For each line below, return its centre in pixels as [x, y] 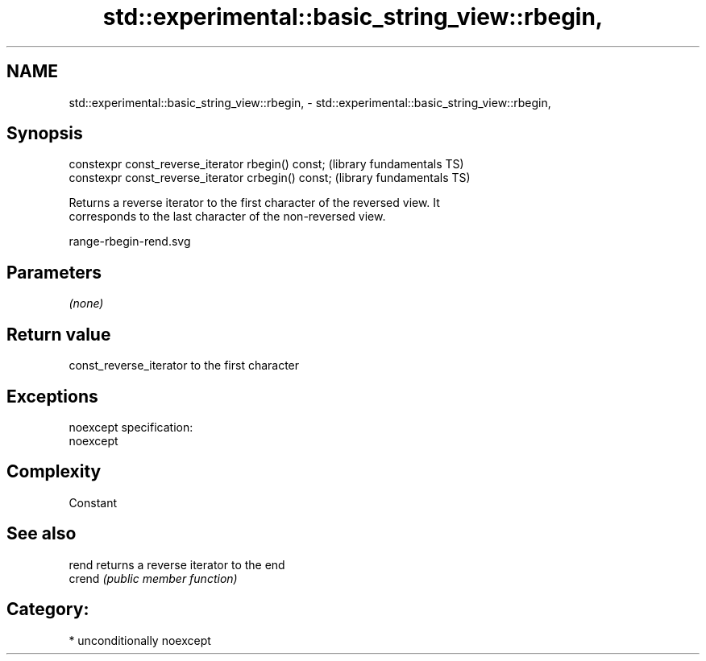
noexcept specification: [131, 427]
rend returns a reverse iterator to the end [177, 564]
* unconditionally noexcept [140, 640]
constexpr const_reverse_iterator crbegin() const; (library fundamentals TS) [270, 178]
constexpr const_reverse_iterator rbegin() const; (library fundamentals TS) [266, 164]
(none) [86, 304]
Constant [93, 502]
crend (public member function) [153, 578]
